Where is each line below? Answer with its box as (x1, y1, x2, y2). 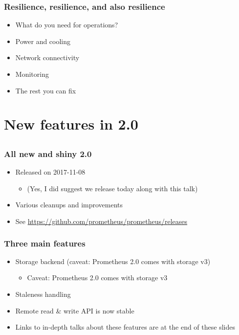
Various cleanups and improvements (15, 200, 123, 210)
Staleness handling (15, 289, 71, 299)
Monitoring (15, 69, 49, 79)
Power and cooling (15, 36, 71, 46)
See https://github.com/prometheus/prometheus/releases (15, 216, 188, 226)
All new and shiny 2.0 (4, 147, 92, 159)
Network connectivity (15, 52, 80, 63)
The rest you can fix (15, 85, 76, 95)
